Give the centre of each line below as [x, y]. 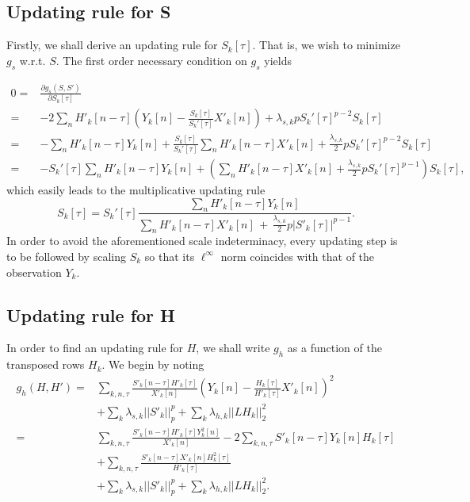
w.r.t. [32, 60]
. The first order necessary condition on [151, 60]
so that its [170, 256]
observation [34, 272]
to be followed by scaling [66, 256]
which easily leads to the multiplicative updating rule [136, 190]
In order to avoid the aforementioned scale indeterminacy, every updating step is [202, 241]
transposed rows [46, 364]
